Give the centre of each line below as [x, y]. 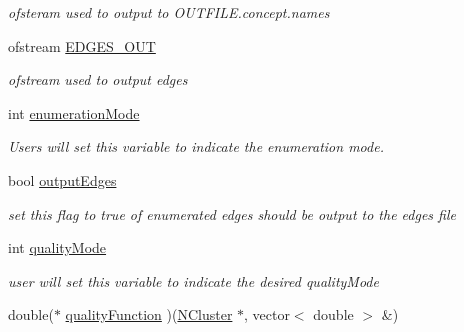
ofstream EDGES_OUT [82, 45]
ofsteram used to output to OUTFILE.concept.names [169, 12]
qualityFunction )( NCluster [149, 314]
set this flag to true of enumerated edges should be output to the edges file [232, 213]
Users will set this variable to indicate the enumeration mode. [196, 146]
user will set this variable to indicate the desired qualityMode [193, 280]
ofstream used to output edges [98, 79]
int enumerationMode [74, 112]
